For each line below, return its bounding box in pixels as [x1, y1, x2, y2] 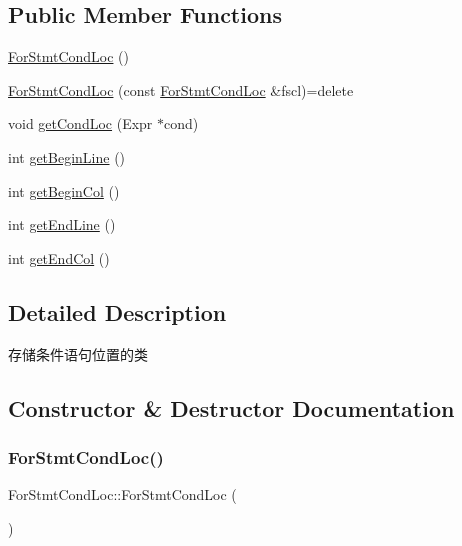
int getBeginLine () [8, 146, 126, 167]
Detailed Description [8, 296, 227, 327]
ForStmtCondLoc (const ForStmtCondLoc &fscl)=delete [8, 79, 354, 100]
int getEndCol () [8, 247, 110, 268]
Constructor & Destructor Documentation [8, 392, 455, 423]
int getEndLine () [8, 214, 116, 235]
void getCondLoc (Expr [8, 113, 153, 134]
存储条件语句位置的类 [8, 343, 148, 364]
